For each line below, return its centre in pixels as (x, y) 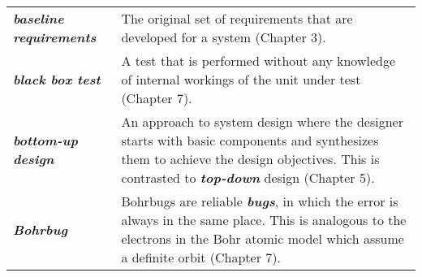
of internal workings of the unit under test (241, 79)
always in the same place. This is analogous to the (264, 220)
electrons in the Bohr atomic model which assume (263, 238)
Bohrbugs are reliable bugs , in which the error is (260, 201)
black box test (57, 79)
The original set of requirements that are (237, 18)
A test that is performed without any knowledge (258, 61)
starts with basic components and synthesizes (250, 140)
